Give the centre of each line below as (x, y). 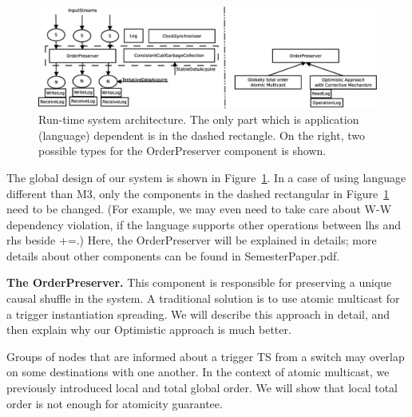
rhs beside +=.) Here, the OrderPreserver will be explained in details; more (192, 240)
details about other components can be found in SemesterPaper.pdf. (173, 255)
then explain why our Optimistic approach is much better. (149, 330)
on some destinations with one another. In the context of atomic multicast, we (198, 372)
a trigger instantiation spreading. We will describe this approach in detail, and (198, 314)
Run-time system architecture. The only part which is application (199, 119)
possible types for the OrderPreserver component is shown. (182, 151)
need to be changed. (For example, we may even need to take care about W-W (199, 209)
